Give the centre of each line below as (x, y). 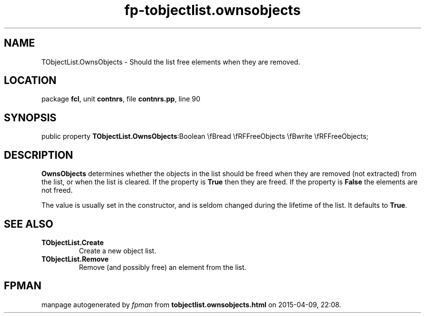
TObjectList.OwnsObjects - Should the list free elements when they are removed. (171, 62)
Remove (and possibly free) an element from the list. (163, 267)
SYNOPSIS (30, 117)
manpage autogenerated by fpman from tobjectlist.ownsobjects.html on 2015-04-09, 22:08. (191, 304)
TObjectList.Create (73, 242)
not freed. (57, 190)
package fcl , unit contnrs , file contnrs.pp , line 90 (121, 99)
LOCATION (30, 81)
